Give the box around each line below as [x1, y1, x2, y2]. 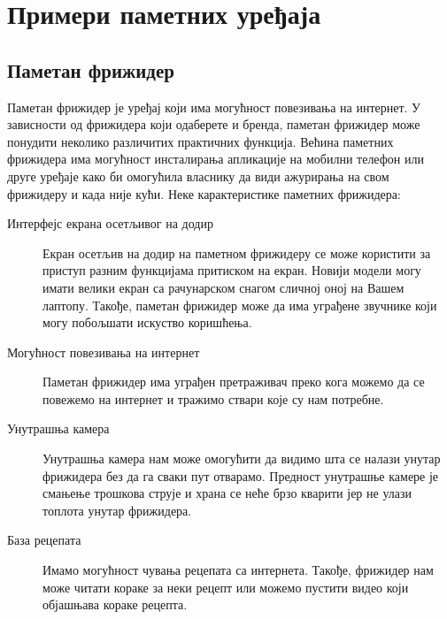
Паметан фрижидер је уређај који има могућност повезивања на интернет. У [7, 97, 421, 116]
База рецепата [7, 531, 81, 549]
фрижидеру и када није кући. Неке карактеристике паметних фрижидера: [7, 184, 401, 203]
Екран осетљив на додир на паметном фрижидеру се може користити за [42, 243, 431, 262]
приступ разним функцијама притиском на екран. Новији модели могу [42, 261, 421, 279]
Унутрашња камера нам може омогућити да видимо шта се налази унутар [42, 449, 441, 468]
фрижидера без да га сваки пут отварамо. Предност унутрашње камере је [42, 466, 439, 485]
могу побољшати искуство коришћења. [42, 313, 252, 332]
